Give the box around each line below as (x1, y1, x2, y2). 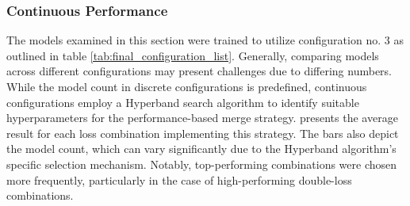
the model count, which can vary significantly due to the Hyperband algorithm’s (6, 140, 397, 157)
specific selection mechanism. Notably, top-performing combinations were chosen (6, 155, 397, 172)
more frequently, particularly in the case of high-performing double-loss (6, 171, 352, 188)
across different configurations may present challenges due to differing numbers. (6, 63, 393, 79)
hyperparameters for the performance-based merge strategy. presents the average (6, 109, 398, 126)
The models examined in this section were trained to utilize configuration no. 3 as (6, 32, 404, 48)
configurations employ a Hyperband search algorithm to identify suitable (6, 93, 359, 110)
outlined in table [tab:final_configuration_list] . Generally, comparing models (6, 47, 379, 63)
